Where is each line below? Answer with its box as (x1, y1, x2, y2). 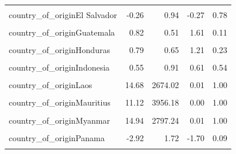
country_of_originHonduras (9, 44, 110, 56)
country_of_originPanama (9, 131, 105, 143)
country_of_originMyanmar (9, 114, 110, 126)
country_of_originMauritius (9, 96, 111, 108)
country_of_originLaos (9, 79, 93, 91)
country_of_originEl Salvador (9, 9, 117, 20)
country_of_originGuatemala (9, 26, 115, 38)
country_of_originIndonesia (9, 61, 110, 73)
